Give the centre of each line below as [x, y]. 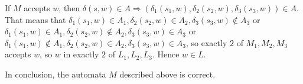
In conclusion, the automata [56, 74]
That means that [35, 19]
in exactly [81, 54]
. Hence [166, 54]
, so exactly [207, 42]
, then [69, 8]
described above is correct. [167, 74]
